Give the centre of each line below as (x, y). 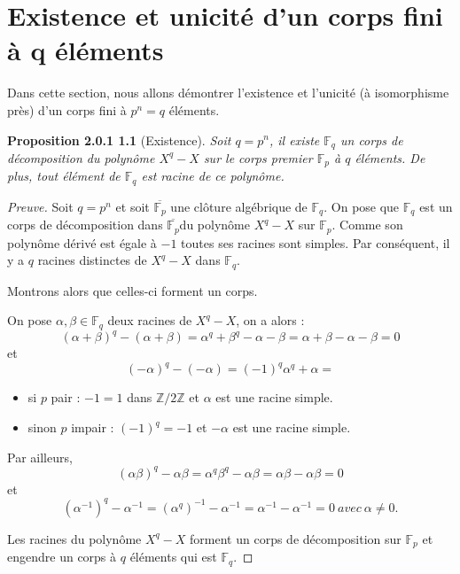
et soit (133, 206)
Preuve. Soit (40, 206)
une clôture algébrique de (239, 206)
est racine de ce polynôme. (213, 176)
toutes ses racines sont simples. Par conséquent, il (316, 242)
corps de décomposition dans (85, 225)
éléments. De (390, 157)
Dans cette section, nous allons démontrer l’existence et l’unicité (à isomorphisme (228, 93)
